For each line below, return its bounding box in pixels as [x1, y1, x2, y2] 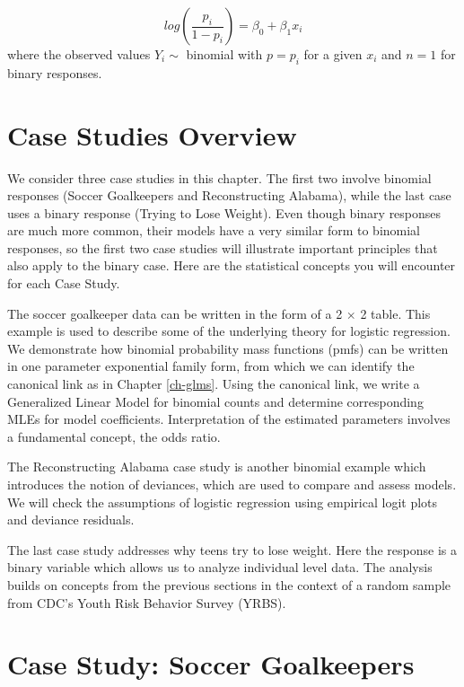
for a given [303, 45, 363, 63]
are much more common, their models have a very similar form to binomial [7, 221, 421, 240]
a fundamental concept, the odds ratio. [7, 427, 221, 445]
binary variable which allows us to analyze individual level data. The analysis [7, 558, 433, 577]
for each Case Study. [7, 274, 120, 293]
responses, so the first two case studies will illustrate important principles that [7, 238, 438, 257]
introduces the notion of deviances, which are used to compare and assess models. [7, 475, 457, 494]
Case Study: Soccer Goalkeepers [7, 646, 415, 683]
